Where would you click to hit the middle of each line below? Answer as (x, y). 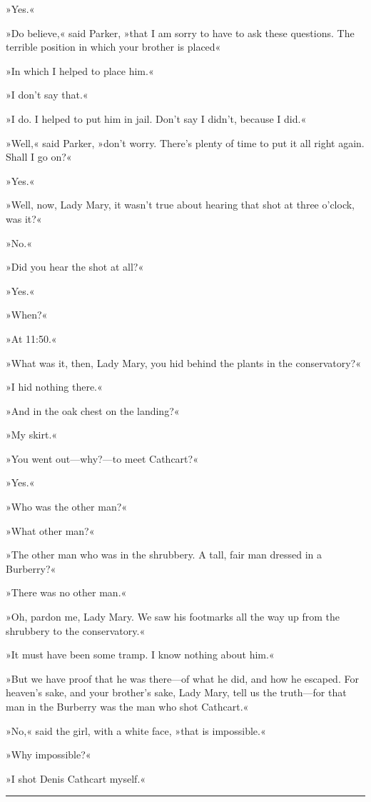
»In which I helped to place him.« (80, 70)
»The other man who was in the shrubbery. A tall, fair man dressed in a (164, 555)
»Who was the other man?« (67, 507)
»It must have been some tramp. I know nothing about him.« (140, 655)
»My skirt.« (32, 435)
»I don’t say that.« (47, 95)
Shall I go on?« (39, 157)
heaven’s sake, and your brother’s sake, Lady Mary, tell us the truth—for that (176, 692)
